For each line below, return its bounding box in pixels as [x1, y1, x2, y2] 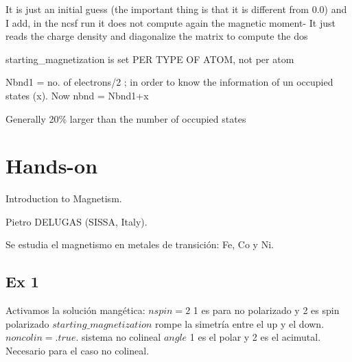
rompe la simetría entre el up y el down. [155, 316, 325, 330]
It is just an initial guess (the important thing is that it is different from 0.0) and [5, 2, 347, 16]
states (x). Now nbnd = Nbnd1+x [5, 88, 149, 102]
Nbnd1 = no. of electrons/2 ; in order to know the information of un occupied [5, 75, 333, 89]
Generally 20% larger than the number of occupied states [5, 111, 246, 125]
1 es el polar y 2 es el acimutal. [189, 330, 321, 344]
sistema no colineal [81, 330, 161, 344]
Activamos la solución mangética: [5, 303, 145, 317]
